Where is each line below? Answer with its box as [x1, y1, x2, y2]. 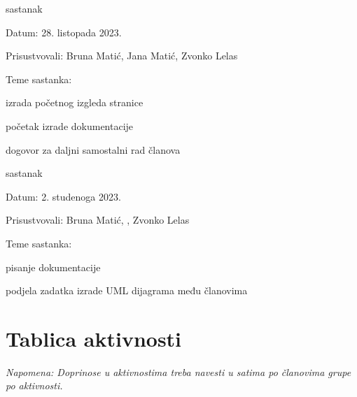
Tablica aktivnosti [6, 324, 182, 352]
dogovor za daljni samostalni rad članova [6, 142, 181, 157]
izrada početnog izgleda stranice [6, 95, 143, 110]
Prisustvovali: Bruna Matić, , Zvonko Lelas [6, 212, 190, 227]
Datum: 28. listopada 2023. [6, 24, 122, 39]
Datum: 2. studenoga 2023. [6, 189, 121, 203]
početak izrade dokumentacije [6, 118, 134, 133]
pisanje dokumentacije [6, 259, 101, 274]
